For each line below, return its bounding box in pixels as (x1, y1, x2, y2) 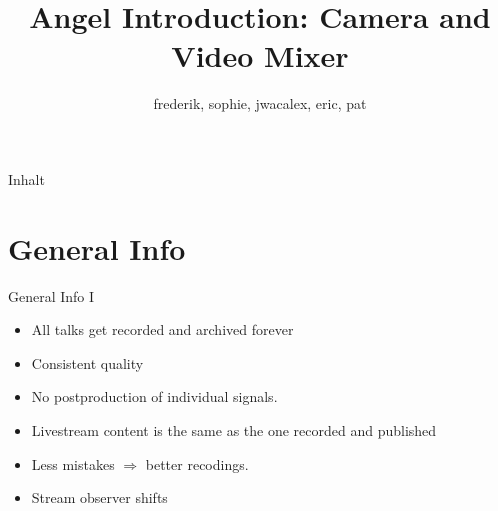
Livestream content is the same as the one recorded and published (31, 420, 437, 440)
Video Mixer (171, 35, 349, 76)
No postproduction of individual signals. (31, 386, 278, 407)
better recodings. (145, 453, 249, 474)
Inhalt (8, 168, 45, 189)
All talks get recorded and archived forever (31, 319, 294, 340)
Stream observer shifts (31, 487, 168, 508)
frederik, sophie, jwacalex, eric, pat (153, 93, 367, 114)
